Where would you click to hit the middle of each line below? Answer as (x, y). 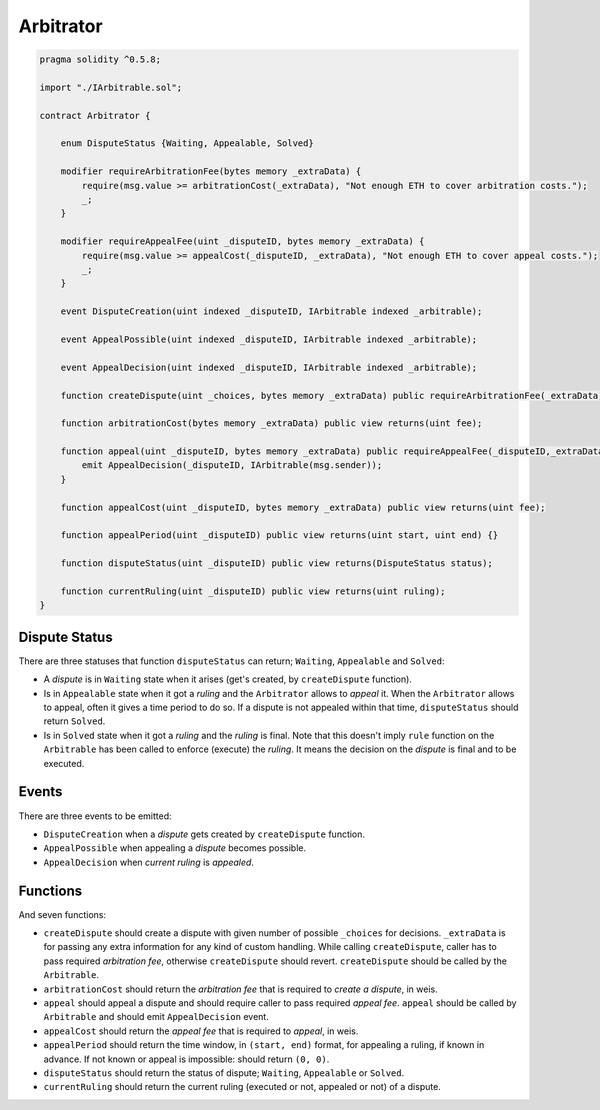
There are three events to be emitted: (95, 816)
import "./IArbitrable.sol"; (111, 87)
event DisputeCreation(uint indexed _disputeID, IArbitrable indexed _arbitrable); (271, 311)
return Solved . (74, 721)
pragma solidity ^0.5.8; (100, 59)
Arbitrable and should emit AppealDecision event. (156, 1017)
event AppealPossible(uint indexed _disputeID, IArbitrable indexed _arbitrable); (269, 339)
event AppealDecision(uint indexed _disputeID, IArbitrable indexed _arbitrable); (269, 367)
